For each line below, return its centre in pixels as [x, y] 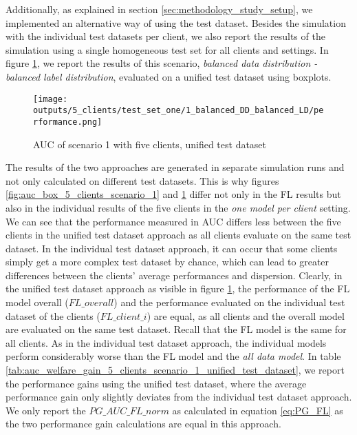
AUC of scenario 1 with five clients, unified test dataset [150, 144]
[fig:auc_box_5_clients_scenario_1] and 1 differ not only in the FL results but [173, 194]
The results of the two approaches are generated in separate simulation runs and [175, 167]
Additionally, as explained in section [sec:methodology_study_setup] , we [159, 9]
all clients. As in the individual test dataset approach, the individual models [166, 342]
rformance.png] [68, 122]
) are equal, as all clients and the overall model [246, 315]
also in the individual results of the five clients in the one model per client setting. [178, 207]
